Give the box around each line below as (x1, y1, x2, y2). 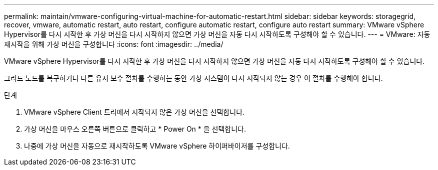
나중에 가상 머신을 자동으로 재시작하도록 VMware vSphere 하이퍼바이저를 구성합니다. (24, 142, 290, 150)
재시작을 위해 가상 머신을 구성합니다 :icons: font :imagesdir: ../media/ (4, 40, 223, 48)
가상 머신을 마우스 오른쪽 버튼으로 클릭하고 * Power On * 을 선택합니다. (24, 125, 246, 133)
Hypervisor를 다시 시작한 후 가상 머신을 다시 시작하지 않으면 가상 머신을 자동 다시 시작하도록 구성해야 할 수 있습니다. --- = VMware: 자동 (4, 30, 430, 38)
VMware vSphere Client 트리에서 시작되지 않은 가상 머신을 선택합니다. (24, 108, 245, 116)
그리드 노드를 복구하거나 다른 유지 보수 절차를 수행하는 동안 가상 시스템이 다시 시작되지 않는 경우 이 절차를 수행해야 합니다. (4, 74, 383, 82)
